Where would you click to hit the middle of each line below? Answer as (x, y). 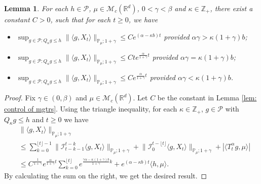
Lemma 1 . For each (36, 8)
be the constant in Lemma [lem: (207, 98)
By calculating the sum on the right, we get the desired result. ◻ (106, 176)
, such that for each (81, 19)
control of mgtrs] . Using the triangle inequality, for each (91, 109)
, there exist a (231, 8)
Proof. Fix (20, 98)
